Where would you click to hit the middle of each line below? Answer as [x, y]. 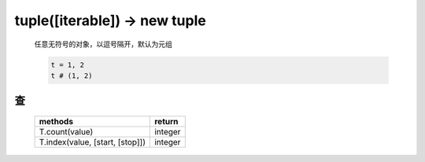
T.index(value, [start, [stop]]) [92, 142]
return [166, 121]
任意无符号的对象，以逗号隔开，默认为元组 [103, 44]
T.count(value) [66, 131]
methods [56, 121]
